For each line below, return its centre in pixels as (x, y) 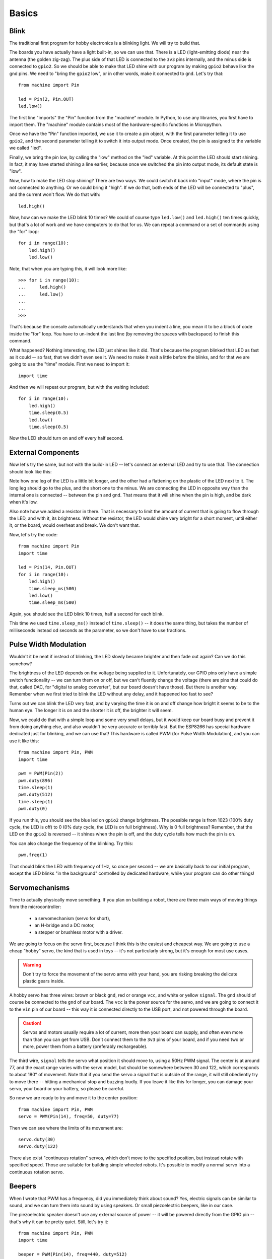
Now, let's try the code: (33, 534)
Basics (24, 13)
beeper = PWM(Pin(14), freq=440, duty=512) (73, 1254)
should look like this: (30, 471)
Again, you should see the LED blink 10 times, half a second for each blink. (86, 614)
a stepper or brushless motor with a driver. (79, 932)
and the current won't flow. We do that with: (55, 194)
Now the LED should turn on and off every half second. (66, 438)
